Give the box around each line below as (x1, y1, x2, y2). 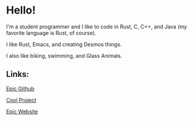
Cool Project (6, 96, 37, 103)
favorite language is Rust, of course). (6, 29, 96, 36)
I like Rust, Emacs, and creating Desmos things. (6, 41, 122, 48)
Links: (6, 69, 30, 80)
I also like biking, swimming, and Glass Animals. (6, 52, 123, 59)
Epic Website (6, 107, 38, 115)
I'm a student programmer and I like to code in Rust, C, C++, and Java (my (6, 23, 188, 30)
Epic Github (6, 85, 34, 92)
